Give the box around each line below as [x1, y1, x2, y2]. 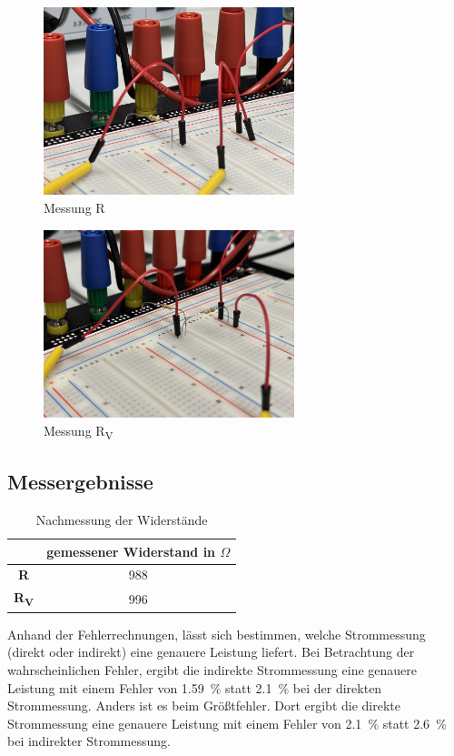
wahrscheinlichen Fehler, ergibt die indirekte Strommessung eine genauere [7, 660, 417, 680]
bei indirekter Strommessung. [7, 731, 171, 751]
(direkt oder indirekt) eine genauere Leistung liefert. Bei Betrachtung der [7, 642, 415, 661]
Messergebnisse [7, 468, 153, 496]
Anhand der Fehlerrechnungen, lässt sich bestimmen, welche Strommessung [7, 624, 426, 643]
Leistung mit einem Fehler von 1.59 [7, 678, 204, 697]
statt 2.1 [225, 678, 272, 697]
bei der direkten [292, 678, 382, 697]
